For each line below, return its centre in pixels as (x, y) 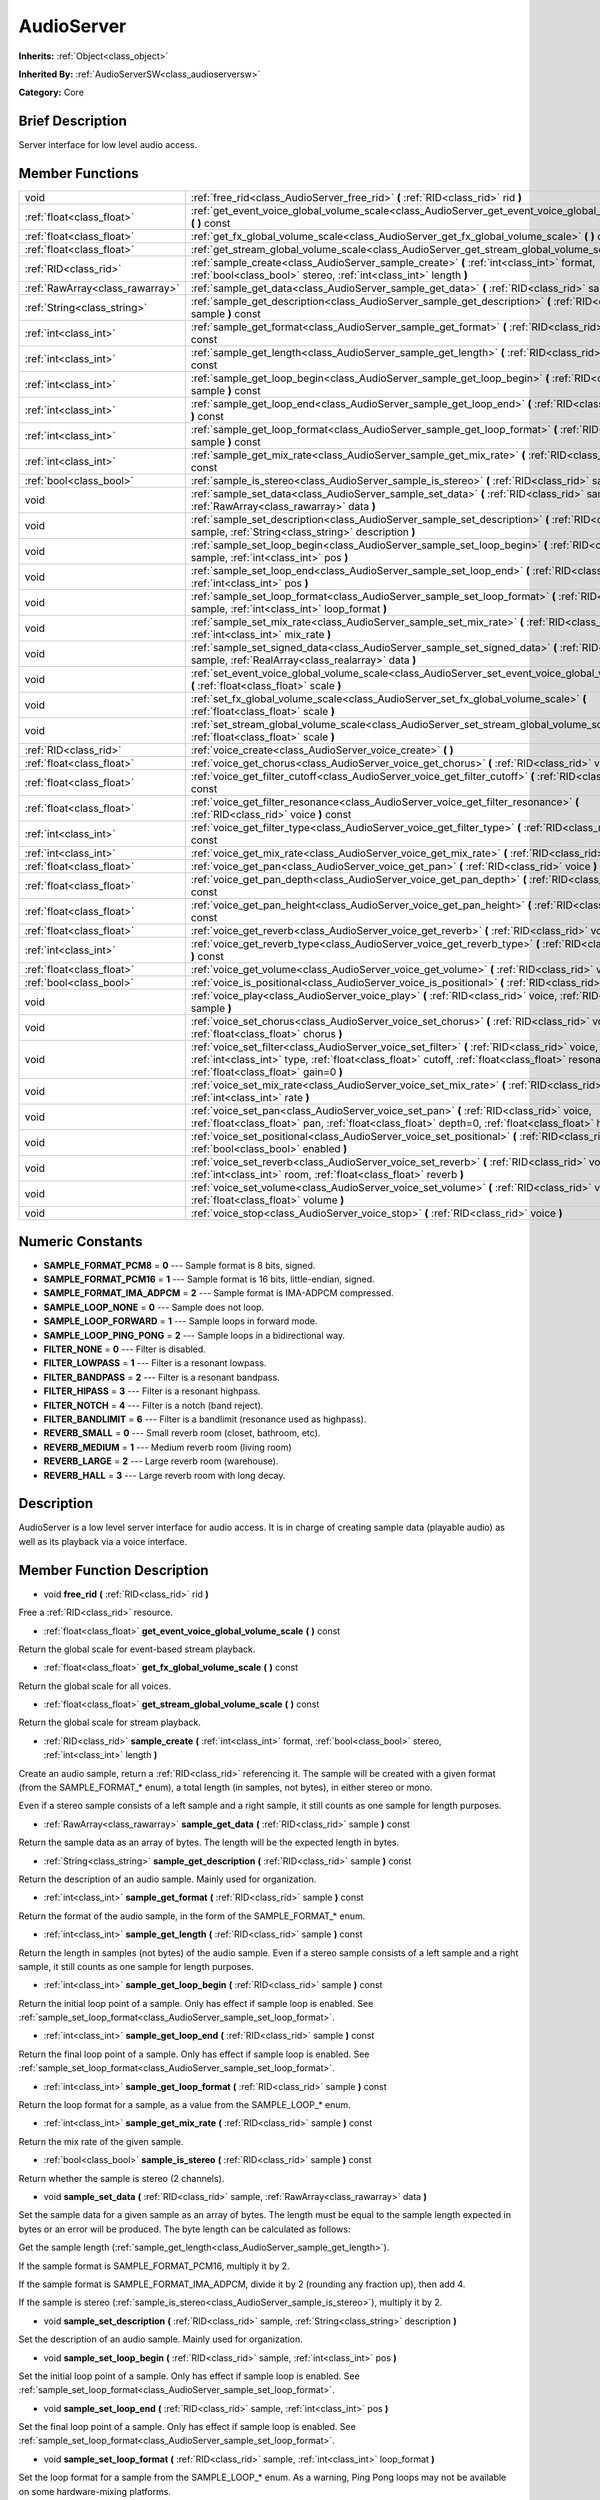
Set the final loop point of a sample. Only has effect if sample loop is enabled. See (187, 2427)
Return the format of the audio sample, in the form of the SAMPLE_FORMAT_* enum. (192, 1916)
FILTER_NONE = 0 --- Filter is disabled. (125, 1349)
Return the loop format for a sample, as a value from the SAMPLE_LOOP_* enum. (185, 2105)
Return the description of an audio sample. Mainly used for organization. (167, 1879)
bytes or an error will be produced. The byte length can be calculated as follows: (184, 2229)
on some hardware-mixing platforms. (95, 2491)
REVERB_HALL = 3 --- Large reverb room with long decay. (164, 1475)
